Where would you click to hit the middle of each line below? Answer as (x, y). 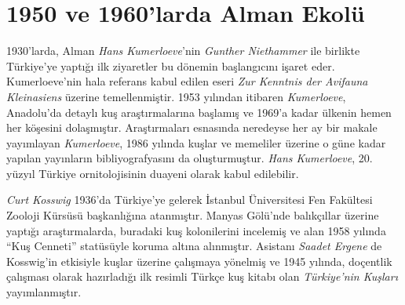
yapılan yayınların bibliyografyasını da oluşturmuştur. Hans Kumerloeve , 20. (190, 158)
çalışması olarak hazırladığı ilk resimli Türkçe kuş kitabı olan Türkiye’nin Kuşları (202, 276)
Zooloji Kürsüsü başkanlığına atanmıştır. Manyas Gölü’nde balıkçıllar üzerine (193, 215)
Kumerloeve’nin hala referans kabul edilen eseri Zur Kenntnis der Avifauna (187, 81)
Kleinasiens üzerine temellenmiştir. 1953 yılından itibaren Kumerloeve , (176, 96)
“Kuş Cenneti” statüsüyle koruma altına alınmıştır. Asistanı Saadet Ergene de (194, 246)
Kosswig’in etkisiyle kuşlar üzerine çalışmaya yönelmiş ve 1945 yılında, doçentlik (199, 261)
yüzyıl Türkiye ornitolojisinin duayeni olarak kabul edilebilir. (153, 173)
